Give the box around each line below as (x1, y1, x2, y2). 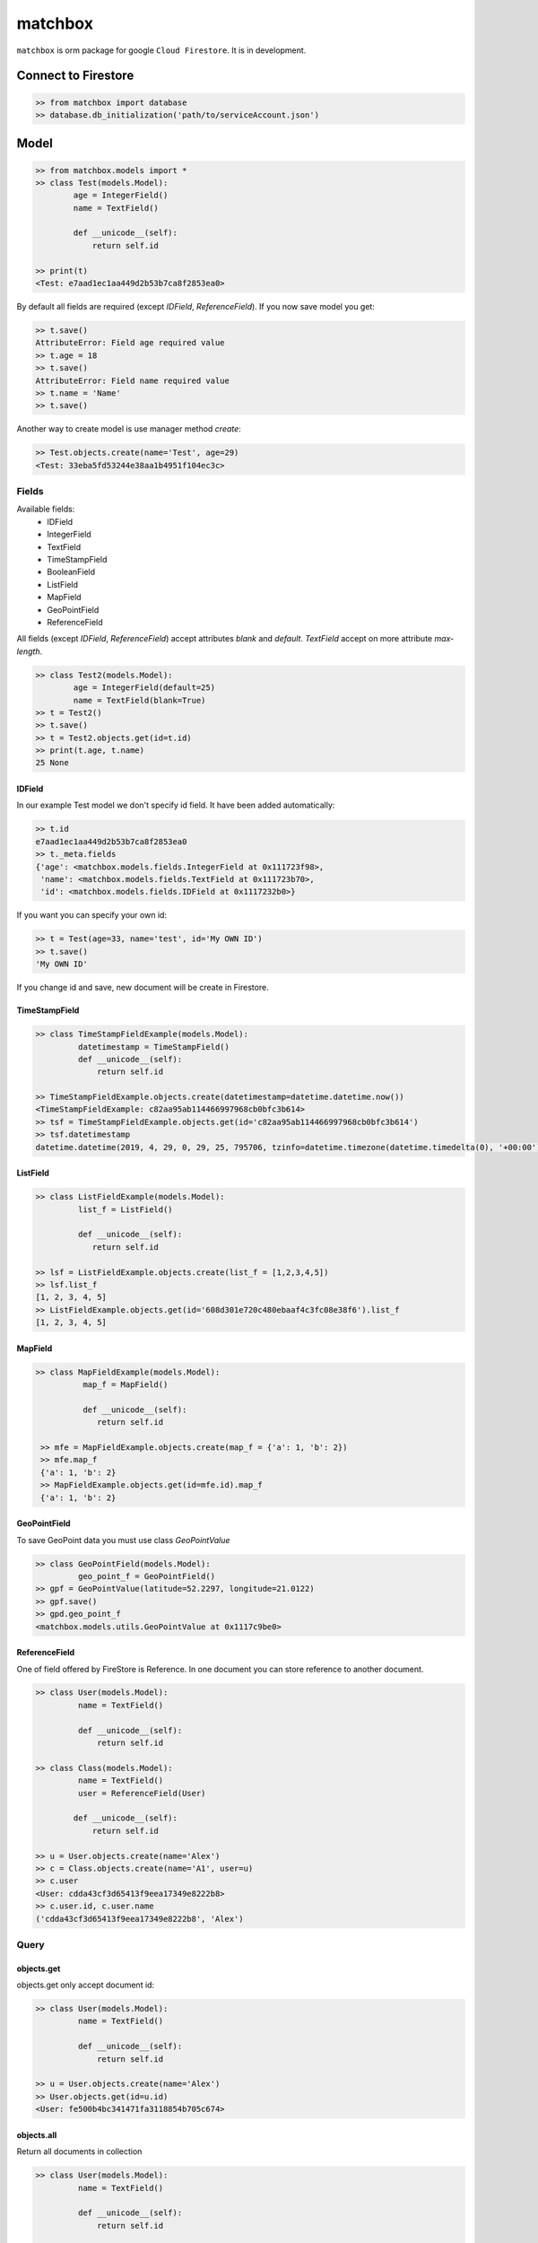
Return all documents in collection (16, 2146, 143, 2157)
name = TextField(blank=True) (73, 695, 206, 705)
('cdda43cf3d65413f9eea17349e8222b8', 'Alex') (35, 1914, 244, 1924)
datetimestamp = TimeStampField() (77, 1042, 230, 1052)
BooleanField (47, 566, 96, 578)
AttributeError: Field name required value (35, 375, 230, 386)
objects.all (16, 2129, 57, 2140)
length (16, 646, 40, 657)
